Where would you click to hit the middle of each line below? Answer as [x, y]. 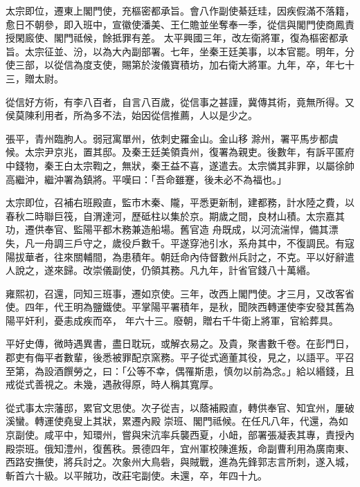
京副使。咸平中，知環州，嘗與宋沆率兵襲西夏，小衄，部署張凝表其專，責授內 [180, 435]
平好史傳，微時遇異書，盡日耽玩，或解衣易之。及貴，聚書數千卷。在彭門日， [180, 343]
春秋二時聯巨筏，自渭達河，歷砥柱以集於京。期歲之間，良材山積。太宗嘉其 [175, 215]
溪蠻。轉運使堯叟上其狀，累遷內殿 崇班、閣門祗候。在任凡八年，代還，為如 [177, 421]
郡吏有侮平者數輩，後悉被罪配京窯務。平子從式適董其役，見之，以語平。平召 [180, 357]
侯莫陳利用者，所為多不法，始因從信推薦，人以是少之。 [132, 115]
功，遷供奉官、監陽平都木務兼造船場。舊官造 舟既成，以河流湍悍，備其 [167, 229]
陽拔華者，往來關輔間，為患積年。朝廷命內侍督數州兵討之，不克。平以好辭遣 [180, 256]
